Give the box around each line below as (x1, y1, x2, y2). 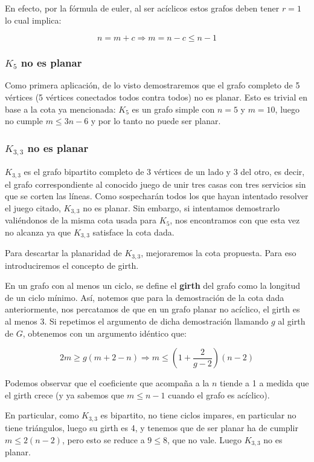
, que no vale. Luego (167, 433, 242, 446)
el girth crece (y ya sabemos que (5, 388, 124, 401)
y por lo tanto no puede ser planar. (91, 114, 221, 127)
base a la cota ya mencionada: (5, 102, 116, 115)
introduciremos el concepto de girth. (5, 259, 139, 271)
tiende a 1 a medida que (220, 377, 309, 389)
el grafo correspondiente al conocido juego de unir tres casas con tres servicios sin (5, 177, 306, 190)
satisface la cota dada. (92, 225, 175, 238)
